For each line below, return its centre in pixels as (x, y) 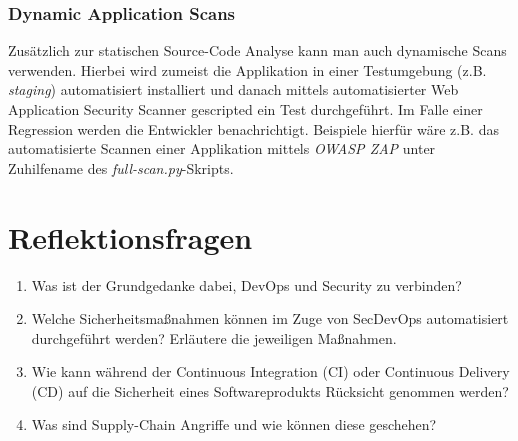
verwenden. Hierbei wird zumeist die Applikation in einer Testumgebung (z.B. (247, 69)
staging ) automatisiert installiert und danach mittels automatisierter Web (233, 89)
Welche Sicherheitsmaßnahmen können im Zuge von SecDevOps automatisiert (270, 318)
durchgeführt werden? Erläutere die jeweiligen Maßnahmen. (214, 337)
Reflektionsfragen (130, 236)
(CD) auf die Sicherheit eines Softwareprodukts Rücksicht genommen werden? (270, 390)
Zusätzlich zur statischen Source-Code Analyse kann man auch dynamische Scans (257, 50)
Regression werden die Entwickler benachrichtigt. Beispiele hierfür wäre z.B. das (253, 128)
